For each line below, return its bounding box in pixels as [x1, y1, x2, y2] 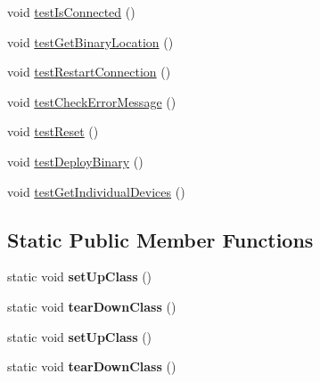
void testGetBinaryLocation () [7, 32, 174, 51]
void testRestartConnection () [7, 62, 171, 81]
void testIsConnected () [7, 3, 135, 20]
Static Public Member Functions [7, 225, 314, 253]
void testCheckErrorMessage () [7, 92, 176, 110]
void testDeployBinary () [7, 151, 144, 170]
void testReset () [7, 122, 99, 141]
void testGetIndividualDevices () [7, 182, 185, 200]
